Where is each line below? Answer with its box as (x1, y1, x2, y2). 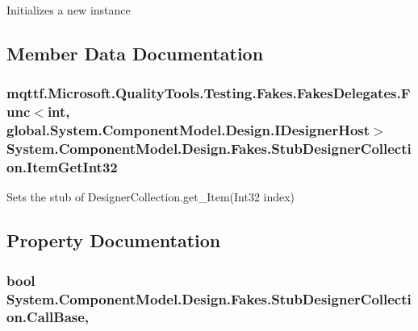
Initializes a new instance (6, 2, 131, 18)
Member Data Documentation (6, 40, 264, 65)
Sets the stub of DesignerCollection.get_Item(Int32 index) (6, 188, 295, 205)
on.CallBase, (6, 307, 90, 327)
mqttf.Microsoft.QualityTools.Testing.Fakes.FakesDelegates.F (6, 83, 411, 103)
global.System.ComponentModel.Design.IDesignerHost (6, 120, 370, 140)
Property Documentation (6, 228, 221, 253)
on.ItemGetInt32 (6, 156, 118, 176)
